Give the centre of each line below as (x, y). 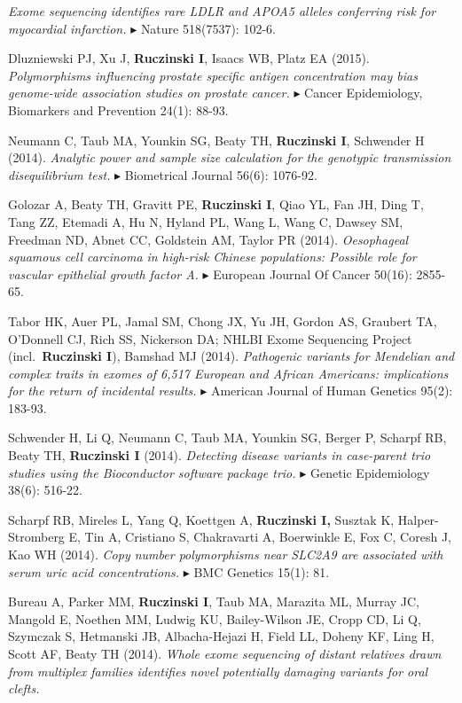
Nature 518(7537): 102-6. (208, 28)
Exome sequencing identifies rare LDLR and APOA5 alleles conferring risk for (222, 11)
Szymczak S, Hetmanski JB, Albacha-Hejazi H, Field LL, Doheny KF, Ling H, (221, 636)
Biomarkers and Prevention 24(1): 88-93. (118, 109)
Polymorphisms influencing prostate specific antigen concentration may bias (213, 75)
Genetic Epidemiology (370, 472)
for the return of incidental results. (102, 391)
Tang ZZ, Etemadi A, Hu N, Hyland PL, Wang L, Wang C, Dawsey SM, (206, 221)
